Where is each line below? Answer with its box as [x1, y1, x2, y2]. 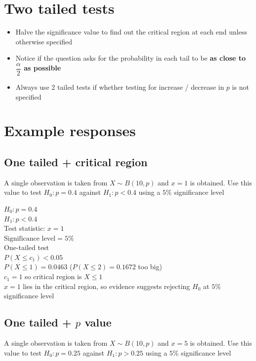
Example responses [4, 120, 136, 141]
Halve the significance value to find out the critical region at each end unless [15, 27, 247, 37]
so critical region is [25, 271, 82, 282]
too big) [138, 261, 162, 272]
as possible [24, 63, 61, 73]
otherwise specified [15, 36, 72, 46]
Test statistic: [4, 223, 45, 233]
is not [232, 81, 249, 92]
